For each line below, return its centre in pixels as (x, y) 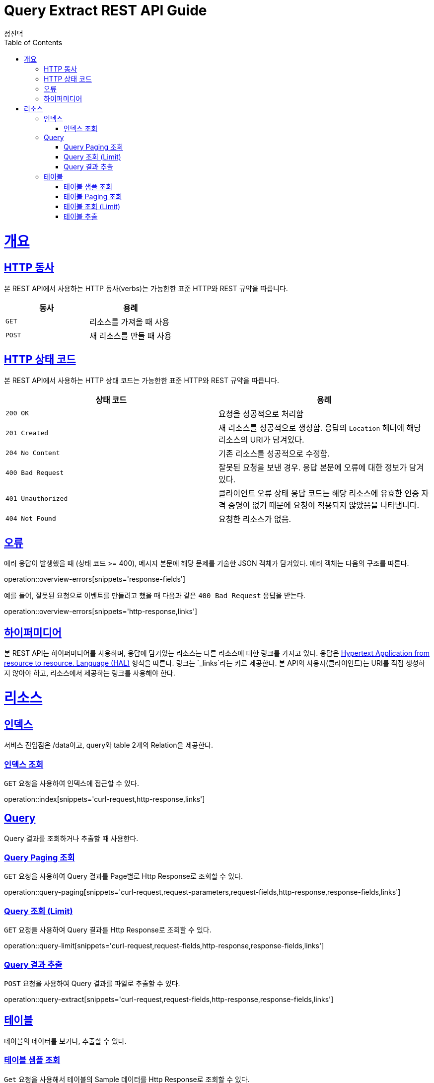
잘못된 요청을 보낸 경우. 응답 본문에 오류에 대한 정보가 (313, 467)
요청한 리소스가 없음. (255, 519)
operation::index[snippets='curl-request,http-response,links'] (105, 799)
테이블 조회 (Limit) (92, 206)
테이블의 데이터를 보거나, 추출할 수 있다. (65, 1041)
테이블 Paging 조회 (93, 196)
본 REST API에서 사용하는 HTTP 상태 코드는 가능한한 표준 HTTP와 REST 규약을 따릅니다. (142, 380)
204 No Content (33, 453)
